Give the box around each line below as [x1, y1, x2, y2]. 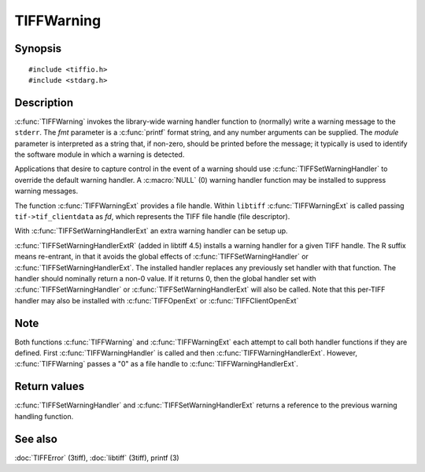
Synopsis [14, 42, 62, 55]
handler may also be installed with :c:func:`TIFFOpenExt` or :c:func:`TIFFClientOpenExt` [14, 295, 299, 305]
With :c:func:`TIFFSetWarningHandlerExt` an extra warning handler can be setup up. [14, 226, 288, 236]
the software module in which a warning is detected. [14, 150, 185, 159]
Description [14, 95, 74, 110]
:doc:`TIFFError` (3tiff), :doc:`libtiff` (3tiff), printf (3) [14, 453, 180, 463]
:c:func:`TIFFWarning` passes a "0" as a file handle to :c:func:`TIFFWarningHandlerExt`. [14, 359, 299, 369]
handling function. [14, 411, 74, 421]
